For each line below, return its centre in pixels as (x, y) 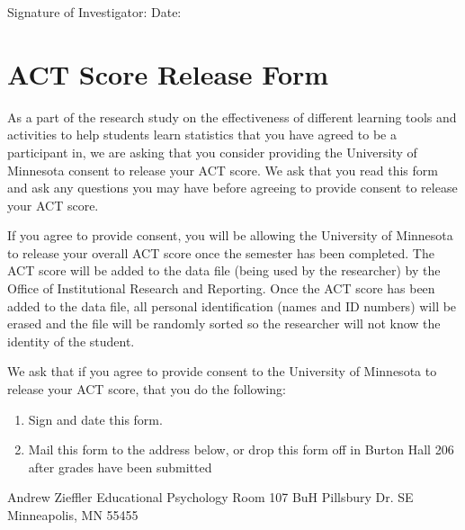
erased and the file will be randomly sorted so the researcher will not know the (224, 323)
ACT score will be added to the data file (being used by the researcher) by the (224, 270)
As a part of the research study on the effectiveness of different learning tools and (232, 117)
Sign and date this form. (95, 419)
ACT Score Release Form (168, 73)
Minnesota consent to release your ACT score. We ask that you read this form (223, 170)
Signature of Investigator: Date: (94, 12)
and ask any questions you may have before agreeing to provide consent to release (232, 188)
